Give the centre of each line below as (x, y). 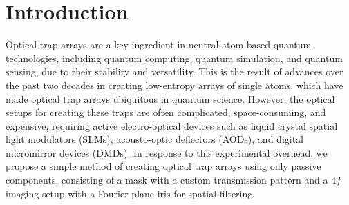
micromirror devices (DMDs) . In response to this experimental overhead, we (167, 152)
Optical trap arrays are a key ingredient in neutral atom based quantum (159, 45)
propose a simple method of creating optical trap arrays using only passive (163, 166)
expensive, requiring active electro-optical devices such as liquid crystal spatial (172, 125)
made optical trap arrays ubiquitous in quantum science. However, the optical (170, 98)
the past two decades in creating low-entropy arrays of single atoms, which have (174, 85)
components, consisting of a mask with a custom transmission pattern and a (167, 180)
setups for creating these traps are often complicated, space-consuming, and (166, 112)
